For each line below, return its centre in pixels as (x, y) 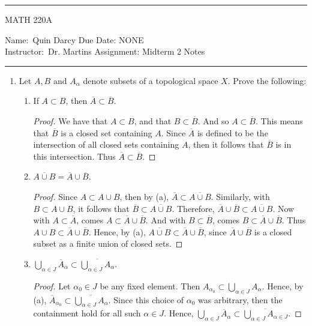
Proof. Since (55, 196)
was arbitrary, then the (240, 299)
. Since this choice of (146, 299)
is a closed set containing (106, 132)
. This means (279, 120)
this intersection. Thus (74, 156)
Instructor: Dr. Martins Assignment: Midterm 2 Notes (105, 51)
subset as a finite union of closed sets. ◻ (108, 243)
